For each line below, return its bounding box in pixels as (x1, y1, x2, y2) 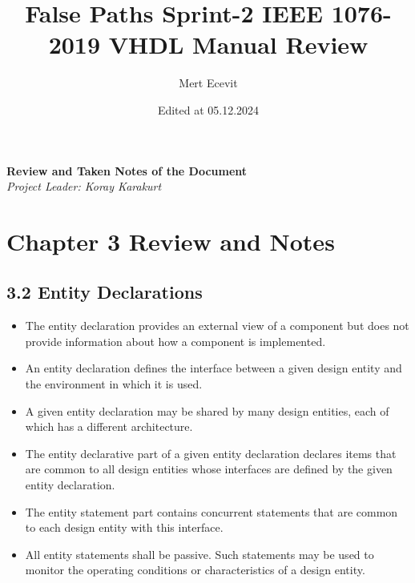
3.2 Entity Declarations (6, 279, 203, 304)
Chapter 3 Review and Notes (6, 224, 335, 257)
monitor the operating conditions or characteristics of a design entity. (25, 561, 365, 578)
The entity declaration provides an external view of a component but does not (25, 317, 409, 334)
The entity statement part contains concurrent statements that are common (25, 503, 398, 520)
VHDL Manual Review (108, 28, 369, 61)
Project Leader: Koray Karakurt (6, 178, 162, 195)
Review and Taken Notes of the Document (6, 162, 248, 179)
